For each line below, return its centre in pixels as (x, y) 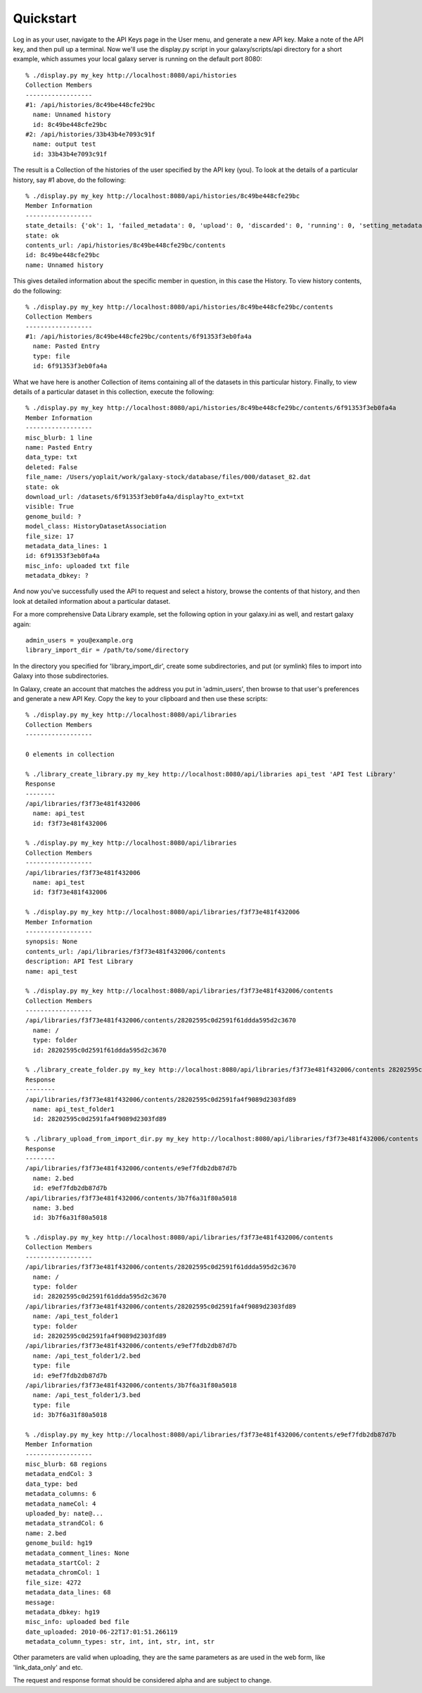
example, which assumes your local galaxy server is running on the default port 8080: (138, 59)
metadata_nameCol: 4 (61, 1503)
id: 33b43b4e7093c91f (70, 154)
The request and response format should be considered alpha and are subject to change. (142, 1680)
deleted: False (52, 467)
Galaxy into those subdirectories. (61, 676)
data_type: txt (52, 457)
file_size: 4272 (53, 1582)
